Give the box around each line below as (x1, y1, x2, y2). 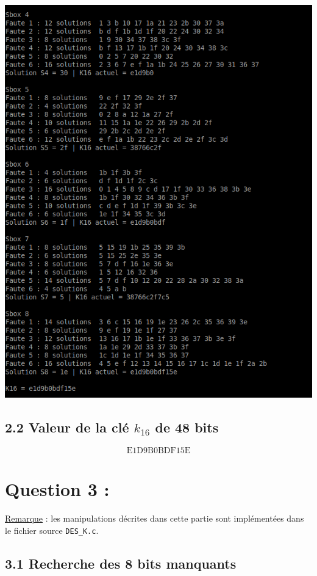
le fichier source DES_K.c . (5, 523, 99, 536)
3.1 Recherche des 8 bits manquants (5, 553, 237, 572)
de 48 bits (155, 418, 219, 437)
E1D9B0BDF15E (126, 446, 191, 455)
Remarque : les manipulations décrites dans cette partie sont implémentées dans (5, 512, 304, 525)
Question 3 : (5, 476, 110, 501)
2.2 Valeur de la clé (5, 418, 129, 437)
